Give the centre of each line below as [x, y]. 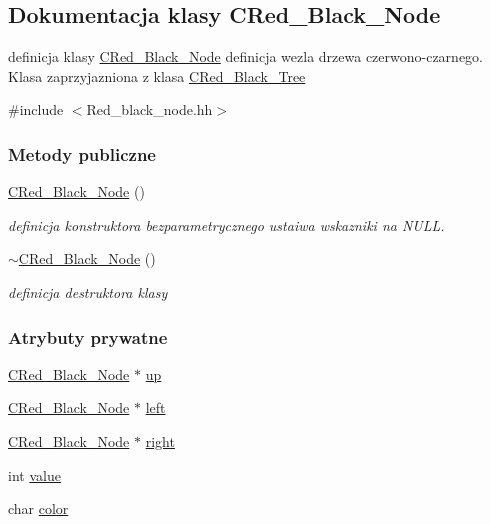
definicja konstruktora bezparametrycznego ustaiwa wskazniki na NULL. [226, 224]
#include [36, 109]
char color [38, 508]
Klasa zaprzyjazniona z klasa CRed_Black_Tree [157, 75]
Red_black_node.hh [149, 109]
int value [34, 474]
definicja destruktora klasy [88, 291]
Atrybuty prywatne [88, 336]
